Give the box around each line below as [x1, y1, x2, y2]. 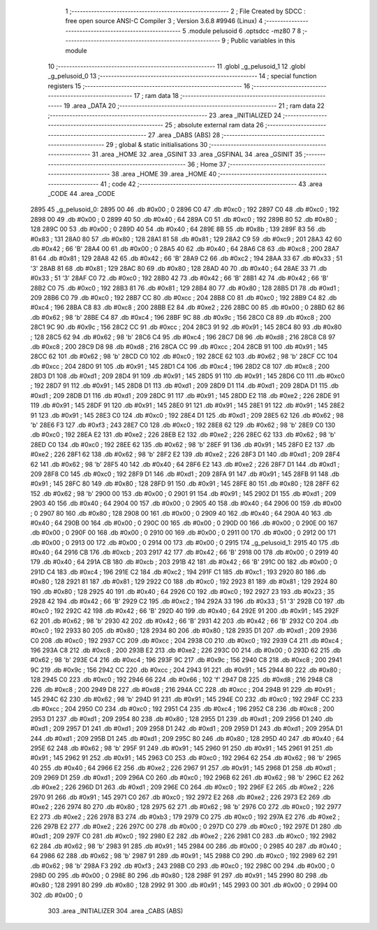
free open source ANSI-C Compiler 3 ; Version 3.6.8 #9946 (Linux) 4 [65, 17, 263, 25]
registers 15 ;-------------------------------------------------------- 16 [47, 81, 251, 90]
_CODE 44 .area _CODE [47, 190, 115, 198]
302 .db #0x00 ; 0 [30, 891, 83, 899]
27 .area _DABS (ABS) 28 [147, 130, 221, 139]
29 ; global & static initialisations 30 [105, 141, 208, 149]
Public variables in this [230, 36, 296, 45]
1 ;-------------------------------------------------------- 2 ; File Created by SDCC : [65, 7, 306, 15]
